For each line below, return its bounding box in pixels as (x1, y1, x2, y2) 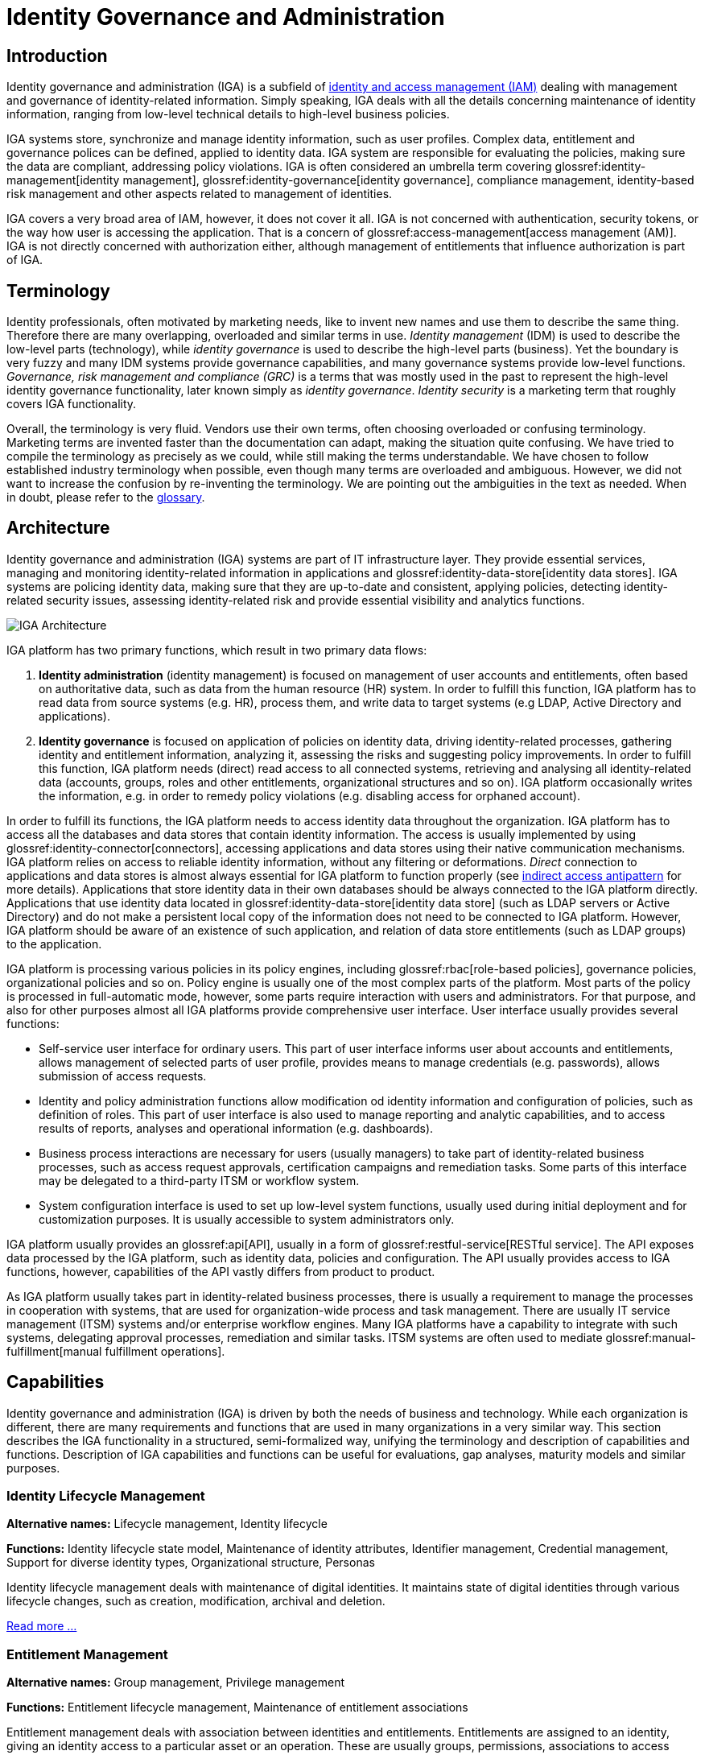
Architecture (6, 518, 110, 539)
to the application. (6, 936, 102, 951)
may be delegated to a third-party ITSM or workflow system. (39, 1173, 360, 1187)
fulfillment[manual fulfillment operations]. (6, 1344, 225, 1358)
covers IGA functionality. (6, 397, 137, 411)
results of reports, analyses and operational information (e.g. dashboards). (39, 1121, 434, 1135)
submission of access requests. (39, 1068, 207, 1083)
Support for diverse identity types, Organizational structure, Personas (6, 1555, 375, 1570)
